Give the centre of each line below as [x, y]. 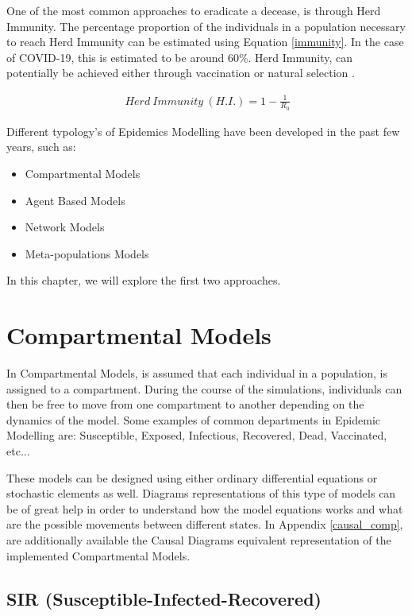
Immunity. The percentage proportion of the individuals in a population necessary [206, 26]
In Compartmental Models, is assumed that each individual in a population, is [197, 373]
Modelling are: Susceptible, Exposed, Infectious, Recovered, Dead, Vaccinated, [197, 435]
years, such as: [41, 147]
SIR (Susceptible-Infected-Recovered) [164, 598]
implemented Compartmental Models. [98, 555]
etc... [18, 451]
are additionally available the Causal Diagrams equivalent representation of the [199, 539]
